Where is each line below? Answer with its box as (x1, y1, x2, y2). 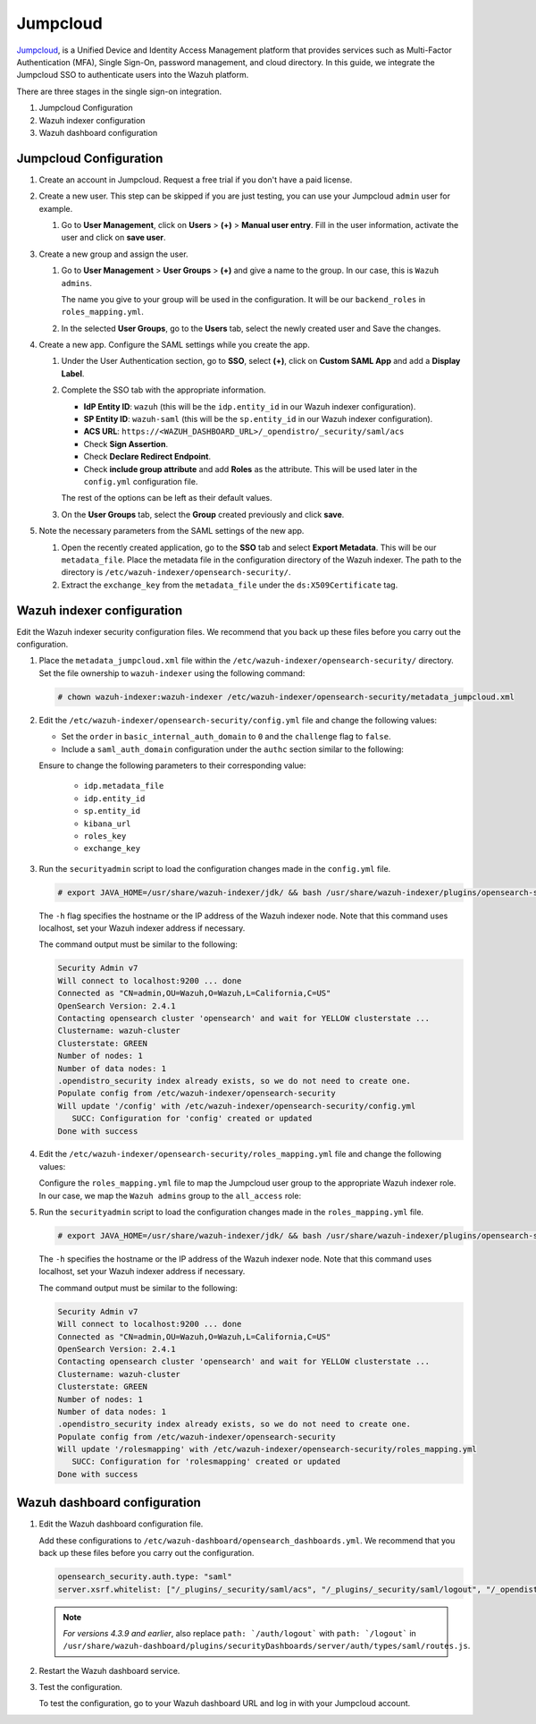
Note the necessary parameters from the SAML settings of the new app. (38, 526, 305, 537)
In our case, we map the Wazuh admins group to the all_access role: (38, 1190, 302, 1201)
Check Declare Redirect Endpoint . (83, 452, 212, 462)
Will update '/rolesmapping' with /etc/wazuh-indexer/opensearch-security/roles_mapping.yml (57, 1444, 477, 1455)
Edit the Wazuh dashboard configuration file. (38, 1518, 204, 1529)
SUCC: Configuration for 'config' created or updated (71, 1113, 313, 1124)
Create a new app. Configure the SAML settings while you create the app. (38, 340, 310, 351)
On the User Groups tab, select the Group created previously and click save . (61, 509, 345, 520)
